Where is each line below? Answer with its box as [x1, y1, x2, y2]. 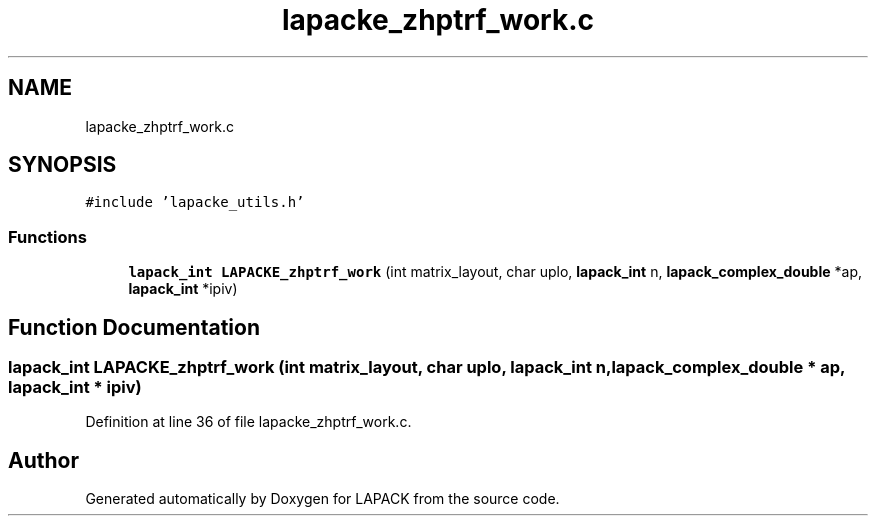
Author [8, 447, 79, 473]
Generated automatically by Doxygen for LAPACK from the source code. [85, 490, 560, 508]
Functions [8, 226, 87, 247]
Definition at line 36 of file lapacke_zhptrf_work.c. [85, 413, 412, 431]
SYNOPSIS [8, 152, 117, 178]
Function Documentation [8, 314, 260, 340]
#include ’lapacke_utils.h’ [85, 194, 305, 211]
